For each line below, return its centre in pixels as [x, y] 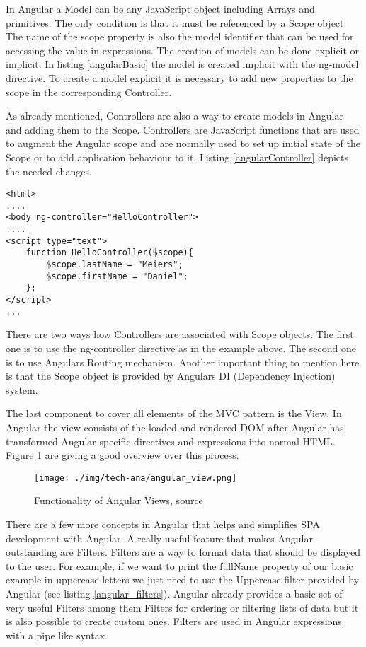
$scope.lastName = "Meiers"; [115, 265]
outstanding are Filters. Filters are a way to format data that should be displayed [183, 552]
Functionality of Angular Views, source [119, 500]
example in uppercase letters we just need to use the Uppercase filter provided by [183, 579]
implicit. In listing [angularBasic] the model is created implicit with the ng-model [182, 64]
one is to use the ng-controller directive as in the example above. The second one [181, 348]
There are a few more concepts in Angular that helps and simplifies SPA [163, 524]
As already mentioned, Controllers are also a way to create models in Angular [175, 116]
